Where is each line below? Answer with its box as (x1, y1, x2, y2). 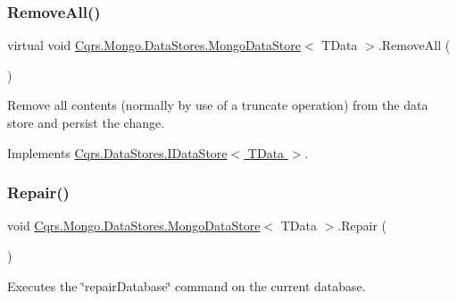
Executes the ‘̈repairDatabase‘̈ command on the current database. (7, 276, 366, 295)
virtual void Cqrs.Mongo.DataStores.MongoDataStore (7, 36, 301, 54)
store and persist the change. (7, 113, 165, 131)
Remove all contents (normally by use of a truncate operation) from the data (7, 96, 428, 114)
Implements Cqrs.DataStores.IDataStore (7, 143, 228, 162)
